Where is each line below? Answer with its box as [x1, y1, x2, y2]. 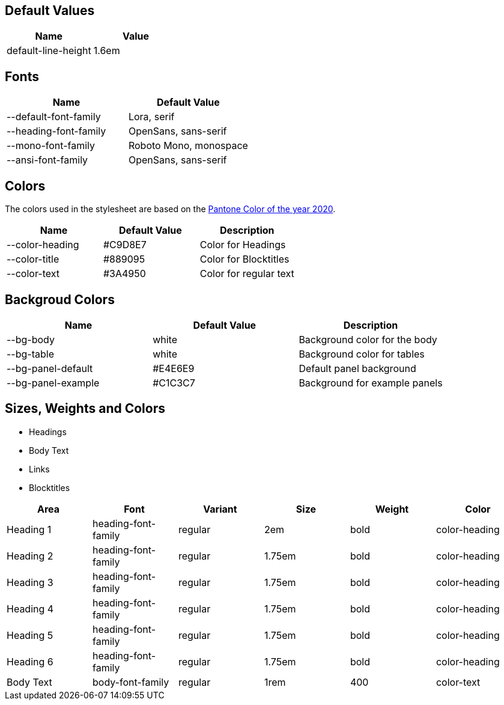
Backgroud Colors [5, 291, 115, 307]
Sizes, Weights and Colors [5, 401, 165, 417]
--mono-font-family [7, 139, 96, 152]
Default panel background [299, 362, 416, 374]
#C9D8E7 [103, 239, 147, 251]
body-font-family [92, 676, 169, 688]
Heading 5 [7, 629, 53, 641]
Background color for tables [299, 347, 425, 360]
